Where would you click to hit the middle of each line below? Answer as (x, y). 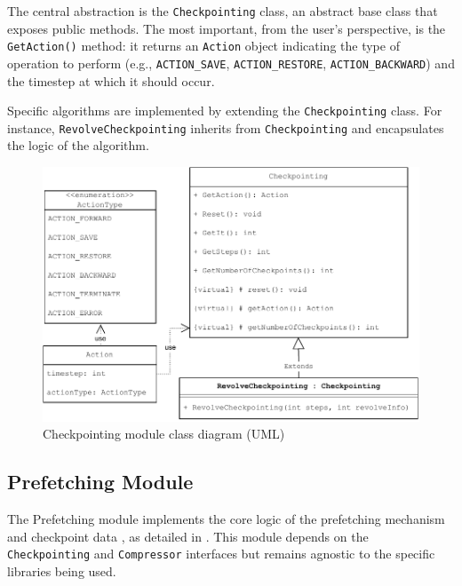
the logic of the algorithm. (78, 145)
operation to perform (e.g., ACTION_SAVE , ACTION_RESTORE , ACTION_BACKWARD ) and (231, 63)
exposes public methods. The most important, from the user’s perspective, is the (227, 28)
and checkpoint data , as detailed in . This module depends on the (188, 536)
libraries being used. (62, 570)
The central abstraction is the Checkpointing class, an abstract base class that (223, 11)
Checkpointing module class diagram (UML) (164, 434)
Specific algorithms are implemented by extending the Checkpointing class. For (225, 111)
